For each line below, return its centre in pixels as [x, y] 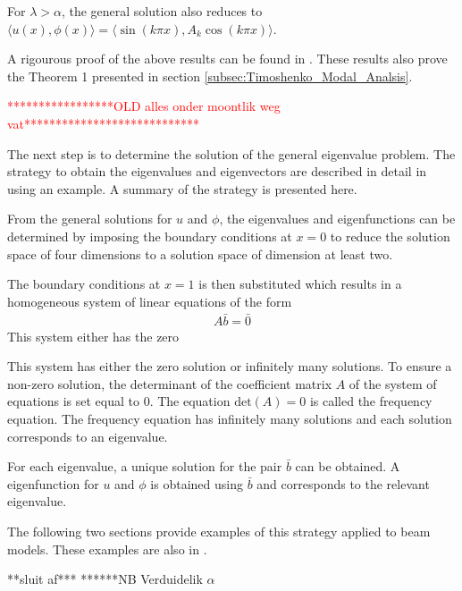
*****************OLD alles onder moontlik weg [144, 106]
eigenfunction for [53, 483]
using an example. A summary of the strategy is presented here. [182, 188]
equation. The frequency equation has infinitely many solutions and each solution [230, 418]
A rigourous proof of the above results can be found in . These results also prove [227, 59]
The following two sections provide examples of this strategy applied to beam [219, 531]
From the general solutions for [90, 219]
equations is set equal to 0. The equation [119, 401]
